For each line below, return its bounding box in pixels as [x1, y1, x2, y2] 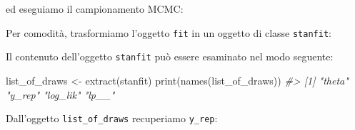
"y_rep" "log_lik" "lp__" [6, 87, 115, 102]
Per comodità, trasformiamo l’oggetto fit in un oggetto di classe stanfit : [6, 25, 331, 40]
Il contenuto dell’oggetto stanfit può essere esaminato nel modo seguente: [6, 49, 334, 64]
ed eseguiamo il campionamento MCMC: [6, 1, 184, 16]
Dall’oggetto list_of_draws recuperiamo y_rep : [6, 111, 218, 126]
